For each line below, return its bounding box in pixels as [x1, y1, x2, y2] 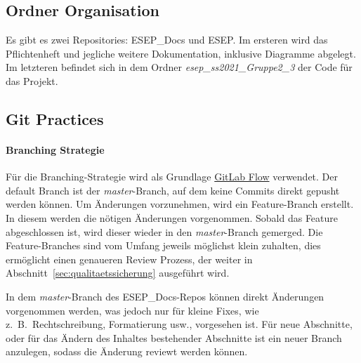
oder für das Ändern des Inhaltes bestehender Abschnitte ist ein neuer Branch [6, 330, 342, 345]
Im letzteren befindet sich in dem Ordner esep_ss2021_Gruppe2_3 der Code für [6, 60, 353, 74]
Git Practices [6, 107, 104, 129]
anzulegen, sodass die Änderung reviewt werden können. [6, 344, 248, 359]
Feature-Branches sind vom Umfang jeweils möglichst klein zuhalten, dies [6, 238, 321, 253]
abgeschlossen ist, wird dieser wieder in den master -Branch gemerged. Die [6, 224, 323, 239]
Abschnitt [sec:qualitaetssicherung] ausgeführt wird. [6, 265, 230, 280]
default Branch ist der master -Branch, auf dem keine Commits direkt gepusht [6, 183, 340, 197]
